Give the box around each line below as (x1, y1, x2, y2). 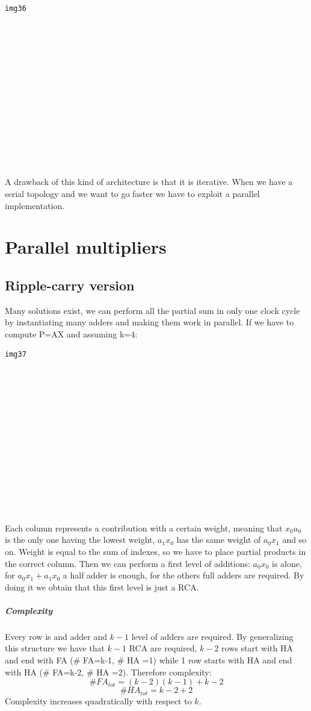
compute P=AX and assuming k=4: (5, 327, 138, 340)
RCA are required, (129, 642, 197, 654)
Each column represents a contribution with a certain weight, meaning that (5, 521, 283, 534)
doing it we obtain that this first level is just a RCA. (5, 580, 199, 593)
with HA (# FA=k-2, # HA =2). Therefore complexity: (5, 665, 212, 678)
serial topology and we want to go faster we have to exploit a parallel (5, 187, 260, 199)
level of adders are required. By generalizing (131, 630, 294, 642)
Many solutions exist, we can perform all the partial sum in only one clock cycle (5, 304, 300, 316)
